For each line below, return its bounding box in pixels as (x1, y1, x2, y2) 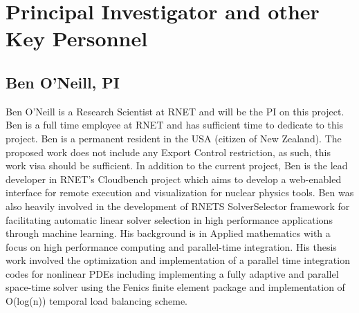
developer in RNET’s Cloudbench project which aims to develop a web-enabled (6, 171, 342, 186)
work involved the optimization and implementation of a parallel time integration (6, 253, 350, 267)
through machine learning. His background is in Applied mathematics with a (6, 226, 331, 240)
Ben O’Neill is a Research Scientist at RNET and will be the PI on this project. (6, 104, 344, 118)
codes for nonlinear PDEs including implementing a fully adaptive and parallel (6, 266, 339, 281)
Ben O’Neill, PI (6, 71, 120, 93)
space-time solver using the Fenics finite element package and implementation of (6, 280, 345, 294)
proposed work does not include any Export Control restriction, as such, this (6, 144, 331, 159)
